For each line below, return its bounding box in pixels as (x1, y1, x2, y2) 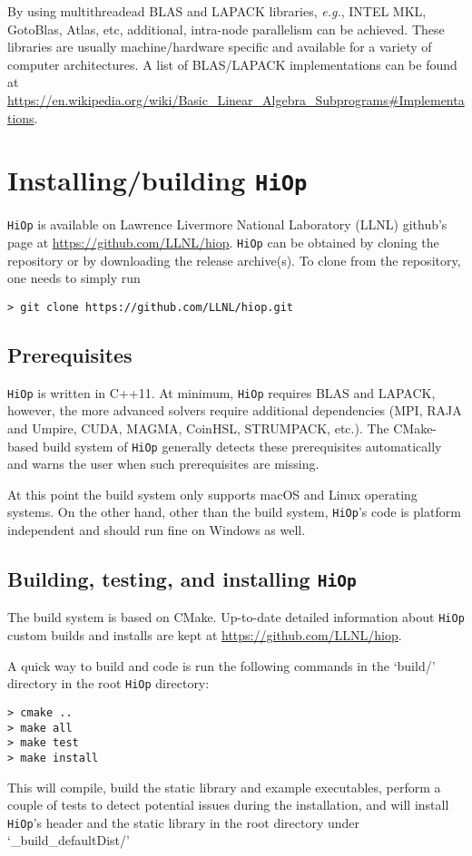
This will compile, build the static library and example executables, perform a (7, 777, 441, 796)
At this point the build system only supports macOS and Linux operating (7, 484, 418, 503)
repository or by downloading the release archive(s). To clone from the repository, (7, 250, 461, 269)
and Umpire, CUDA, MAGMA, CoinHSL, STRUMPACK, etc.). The (7, 419, 389, 438)
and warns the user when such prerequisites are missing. (7, 454, 320, 473)
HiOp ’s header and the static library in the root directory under (7, 812, 360, 832)
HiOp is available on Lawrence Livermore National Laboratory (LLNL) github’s (7, 215, 447, 234)
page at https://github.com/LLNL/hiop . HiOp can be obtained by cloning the (7, 233, 439, 252)
